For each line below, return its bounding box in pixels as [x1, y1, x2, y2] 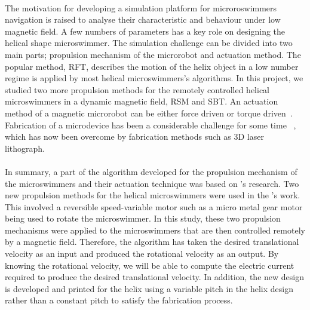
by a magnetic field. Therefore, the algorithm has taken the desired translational [5, 235, 299, 248]
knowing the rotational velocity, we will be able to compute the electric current [5, 259, 294, 271]
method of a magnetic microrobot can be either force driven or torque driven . [5, 106, 293, 119]
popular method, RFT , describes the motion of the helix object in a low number [5, 60, 299, 72]
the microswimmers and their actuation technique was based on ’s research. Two [5, 177, 299, 189]
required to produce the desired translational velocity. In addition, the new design [5, 271, 304, 283]
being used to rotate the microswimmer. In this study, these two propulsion [5, 212, 281, 225]
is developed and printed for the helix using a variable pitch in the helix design [5, 282, 293, 294]
